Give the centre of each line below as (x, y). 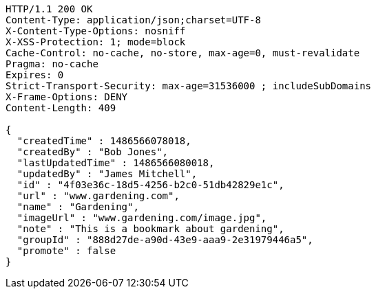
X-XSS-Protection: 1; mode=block (96, 42)
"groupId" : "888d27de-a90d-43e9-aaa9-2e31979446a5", (165, 240)
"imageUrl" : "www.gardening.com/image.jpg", (142, 218)
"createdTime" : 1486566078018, (104, 141)
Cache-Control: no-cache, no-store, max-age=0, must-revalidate (183, 53)
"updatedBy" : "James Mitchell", (107, 174)
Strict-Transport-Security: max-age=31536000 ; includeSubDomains (189, 86)
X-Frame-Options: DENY (67, 97)
